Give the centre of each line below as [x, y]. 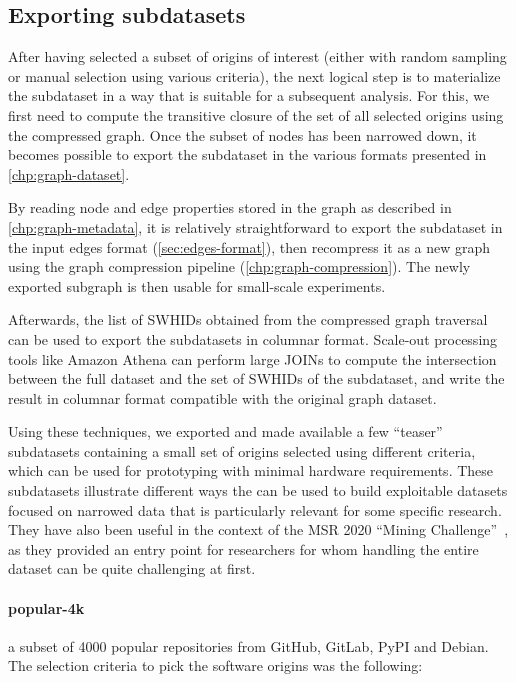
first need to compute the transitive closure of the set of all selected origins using [256, 114]
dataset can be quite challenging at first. [132, 568]
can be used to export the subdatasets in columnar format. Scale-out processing [253, 338]
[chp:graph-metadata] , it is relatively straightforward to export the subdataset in [255, 226]
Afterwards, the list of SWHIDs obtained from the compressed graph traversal [248, 319]
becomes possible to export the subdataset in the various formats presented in [247, 154]
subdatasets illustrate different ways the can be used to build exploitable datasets [258, 490]
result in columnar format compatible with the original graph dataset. [222, 397]
